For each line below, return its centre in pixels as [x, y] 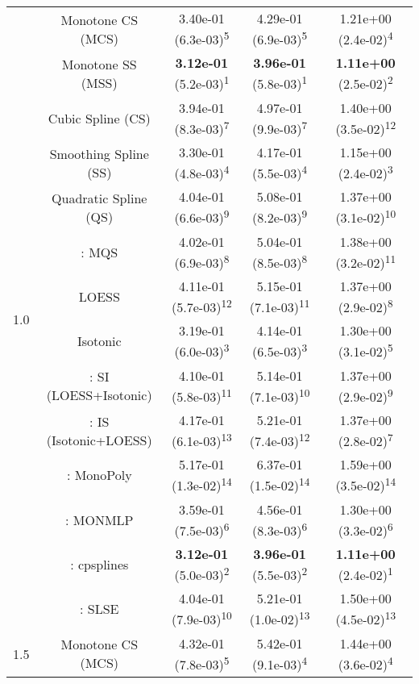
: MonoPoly [99, 475]
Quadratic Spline [100, 198]
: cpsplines [100, 565]
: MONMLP [100, 519]
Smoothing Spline [99, 153]
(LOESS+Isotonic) [99, 395]
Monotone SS [99, 64]
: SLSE [100, 609]
